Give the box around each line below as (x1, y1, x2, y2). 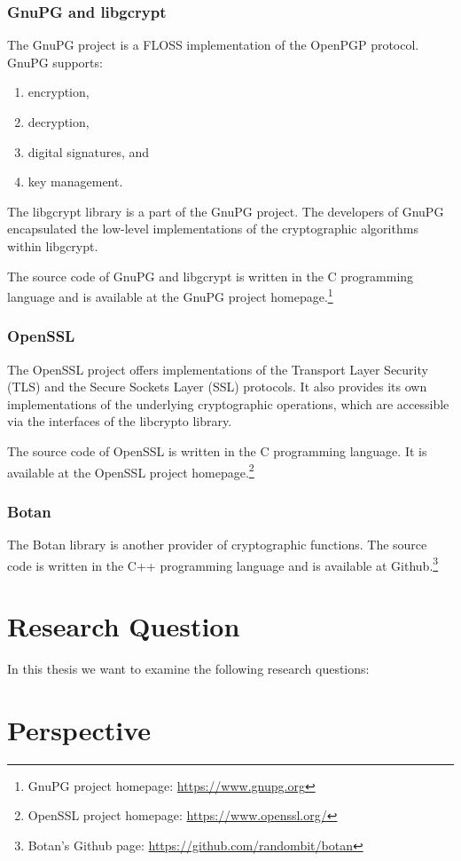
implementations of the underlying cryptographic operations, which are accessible (7, 394, 449, 413)
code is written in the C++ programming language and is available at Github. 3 (7, 553, 439, 574)
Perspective (7, 711, 152, 747)
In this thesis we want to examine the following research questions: (7, 660, 370, 678)
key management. (27, 172, 123, 191)
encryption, (27, 83, 90, 101)
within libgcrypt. (7, 236, 98, 255)
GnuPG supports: (7, 52, 103, 71)
